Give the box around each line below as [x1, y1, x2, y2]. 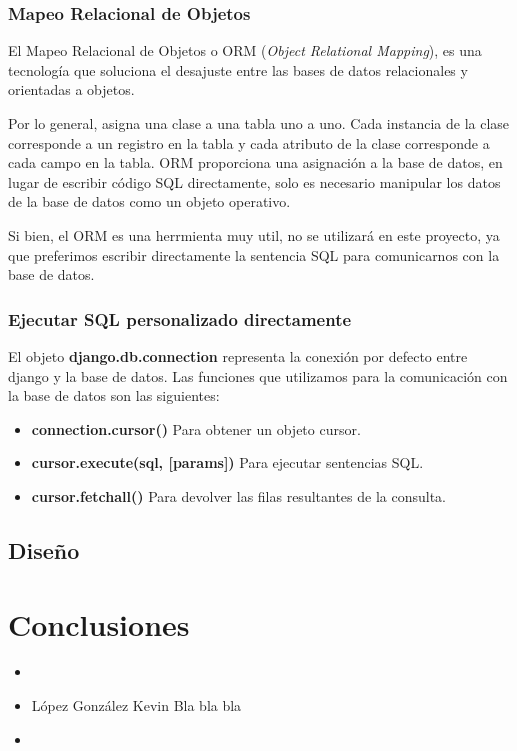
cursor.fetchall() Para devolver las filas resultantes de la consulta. [31, 485, 446, 506]
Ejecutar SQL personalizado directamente [8, 306, 352, 331]
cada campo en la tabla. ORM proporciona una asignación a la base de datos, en [8, 152, 503, 173]
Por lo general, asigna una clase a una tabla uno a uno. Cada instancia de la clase [8, 113, 510, 133]
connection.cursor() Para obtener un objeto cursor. [31, 418, 361, 439]
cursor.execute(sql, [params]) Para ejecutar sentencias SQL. [31, 452, 424, 473]
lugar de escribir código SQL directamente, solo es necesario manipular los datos [8, 171, 501, 192]
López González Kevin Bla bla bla [31, 695, 242, 716]
